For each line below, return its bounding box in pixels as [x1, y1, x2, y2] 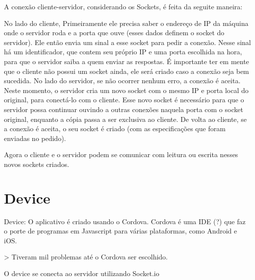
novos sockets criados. [4, 159, 69, 169]
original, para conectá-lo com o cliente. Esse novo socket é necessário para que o [4, 94, 244, 105]
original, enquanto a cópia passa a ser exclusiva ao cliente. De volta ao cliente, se [4, 114, 247, 124]
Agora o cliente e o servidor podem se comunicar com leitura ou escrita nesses [4, 149, 238, 160]
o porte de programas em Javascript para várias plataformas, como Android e [4, 226, 237, 236]
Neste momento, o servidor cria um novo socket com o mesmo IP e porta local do [4, 85, 249, 95]
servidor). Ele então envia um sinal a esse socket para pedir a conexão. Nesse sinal [4, 37, 251, 47]
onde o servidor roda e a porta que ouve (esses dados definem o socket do [4, 27, 225, 38]
